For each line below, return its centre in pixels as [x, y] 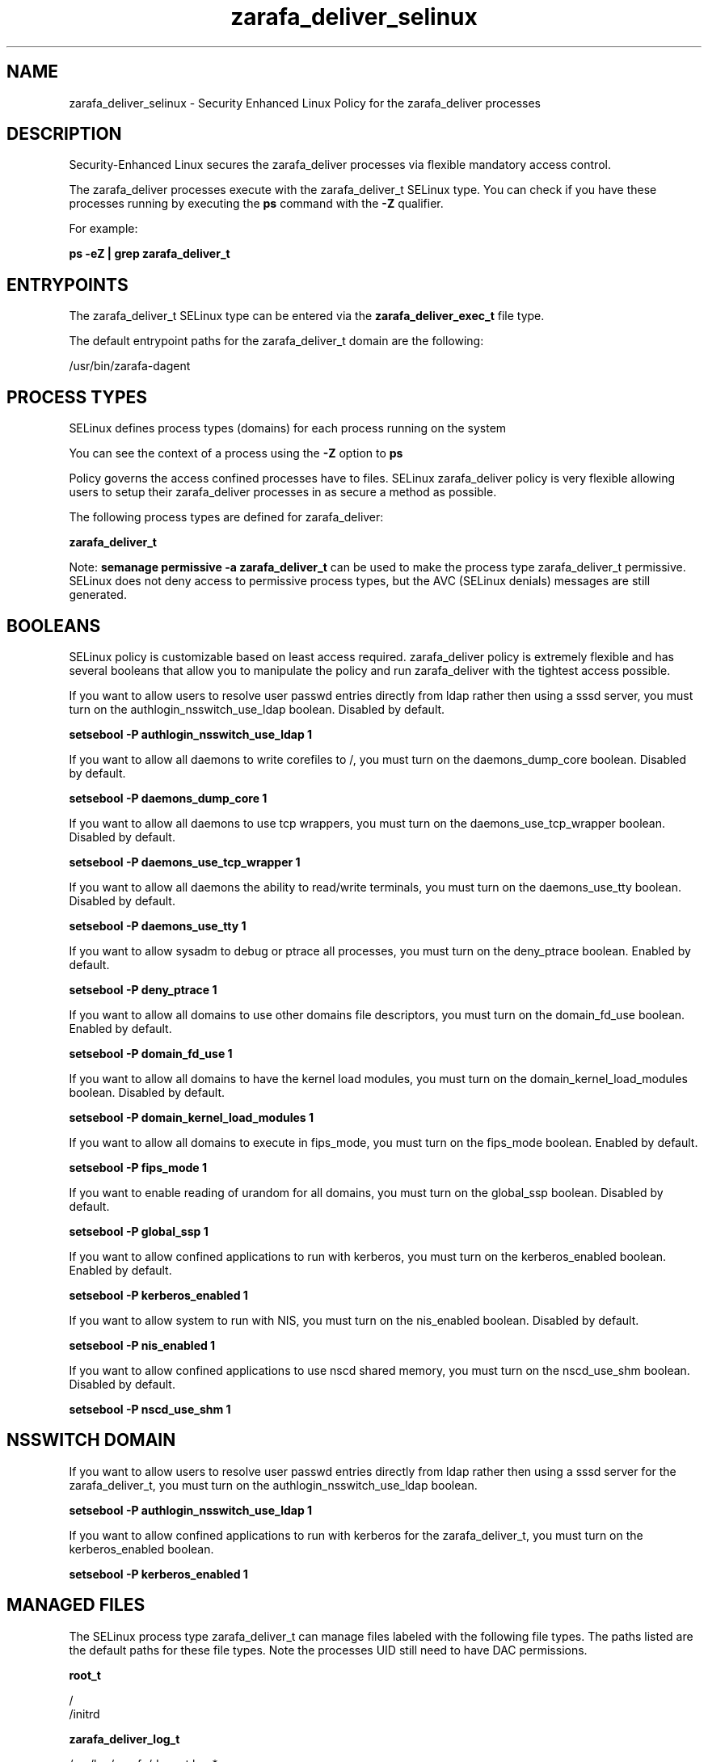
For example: [103, 229]
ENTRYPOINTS [67, 285]
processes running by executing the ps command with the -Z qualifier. [256, 204]
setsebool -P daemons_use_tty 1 [158, 925]
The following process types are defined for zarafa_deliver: [226, 517]
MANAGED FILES [76, 1605]
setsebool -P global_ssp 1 [139, 1231]
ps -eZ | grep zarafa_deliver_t [150, 254]
